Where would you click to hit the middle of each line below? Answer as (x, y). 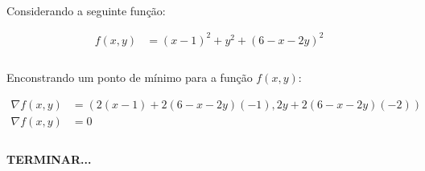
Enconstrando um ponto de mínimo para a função (130, 77)
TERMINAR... (49, 159)
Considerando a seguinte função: (86, 10)
